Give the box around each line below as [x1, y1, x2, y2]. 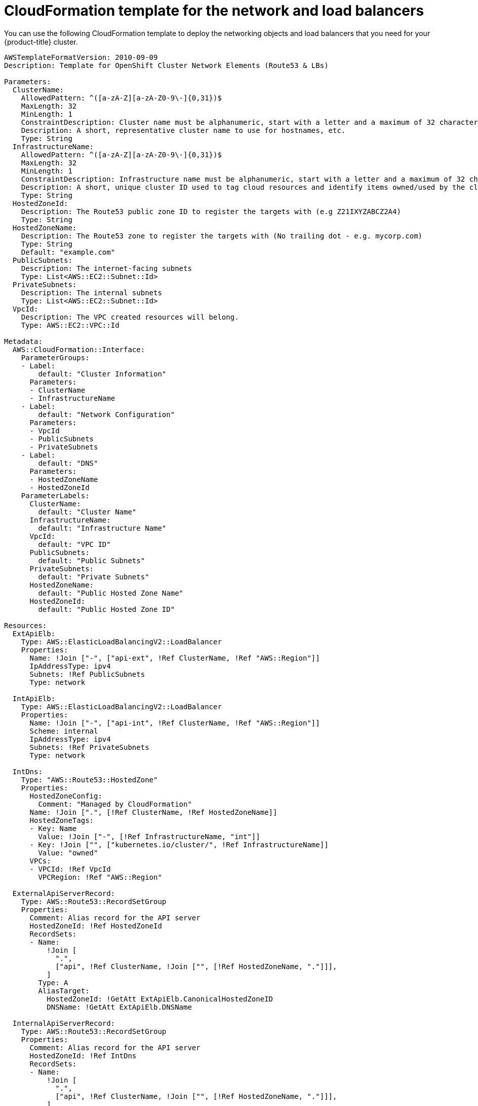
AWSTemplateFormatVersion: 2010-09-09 [4, 53, 158, 61]
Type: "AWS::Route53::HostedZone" [21, 775, 158, 784]
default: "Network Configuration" [38, 410, 175, 419]
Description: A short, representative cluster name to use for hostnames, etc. [21, 126, 346, 134]
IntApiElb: [12, 694, 56, 703]
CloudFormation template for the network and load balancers [4, 2, 424, 19]
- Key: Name [29, 824, 77, 833]
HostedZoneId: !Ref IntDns [29, 1051, 137, 1060]
